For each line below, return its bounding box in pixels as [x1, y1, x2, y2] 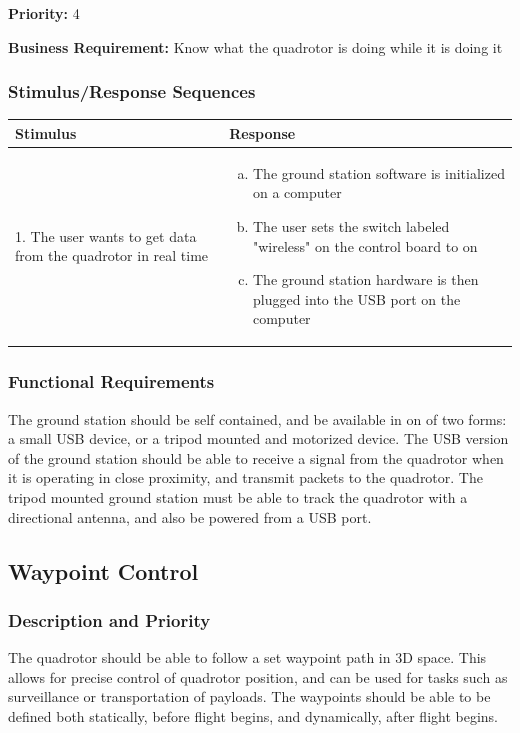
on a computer [252, 182, 342, 203]
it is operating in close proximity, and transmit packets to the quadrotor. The [8, 467, 483, 488]
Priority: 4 [8, 3, 80, 23]
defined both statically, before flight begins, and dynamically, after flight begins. [8, 705, 499, 726]
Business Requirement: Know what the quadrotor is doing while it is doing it [8, 36, 503, 57]
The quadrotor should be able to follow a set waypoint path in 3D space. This [8, 647, 487, 668]
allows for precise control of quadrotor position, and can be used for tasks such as [8, 666, 508, 687]
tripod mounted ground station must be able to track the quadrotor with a [8, 487, 468, 507]
